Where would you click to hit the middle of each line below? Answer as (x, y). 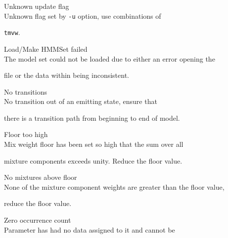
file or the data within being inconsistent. (67, 75)
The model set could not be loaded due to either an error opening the (110, 58)
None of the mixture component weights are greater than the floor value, (114, 187)
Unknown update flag (37, 6)
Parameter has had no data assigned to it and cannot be (90, 229)
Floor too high (26, 134)
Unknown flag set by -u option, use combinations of (83, 16)
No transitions (25, 91)
